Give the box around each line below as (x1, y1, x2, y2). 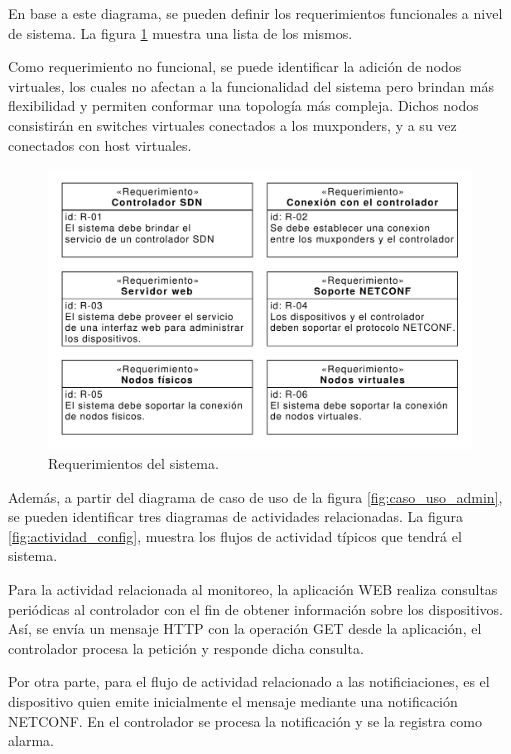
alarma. (8, 730, 54, 751)
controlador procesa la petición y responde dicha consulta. (8, 637, 364, 658)
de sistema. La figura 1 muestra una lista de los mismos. (8, 22, 353, 43)
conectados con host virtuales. (8, 134, 192, 155)
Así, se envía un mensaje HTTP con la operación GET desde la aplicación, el (8, 618, 482, 639)
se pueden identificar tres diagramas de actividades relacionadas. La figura (8, 506, 463, 527)
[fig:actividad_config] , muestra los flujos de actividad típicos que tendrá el (8, 525, 462, 546)
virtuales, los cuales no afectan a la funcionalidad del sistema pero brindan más (8, 75, 494, 96)
